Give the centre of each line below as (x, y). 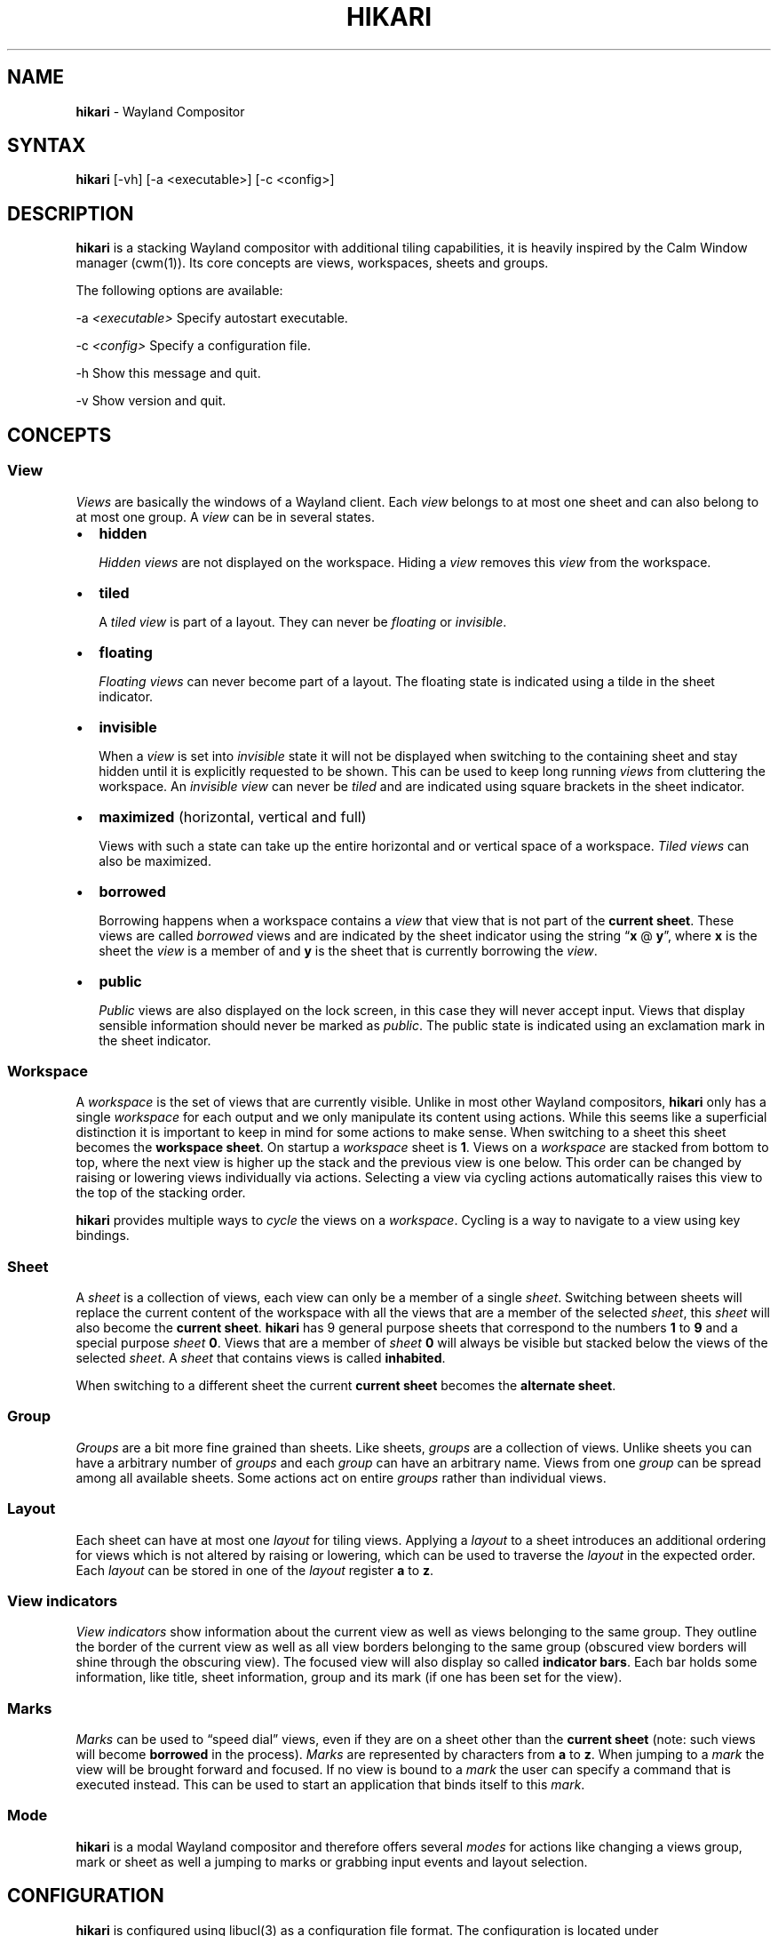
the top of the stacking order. (161, 1193)
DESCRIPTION (71, 213)
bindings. (103, 1236)
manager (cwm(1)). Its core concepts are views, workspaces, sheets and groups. (312, 263)
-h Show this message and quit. (168, 373)
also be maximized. (155, 860)
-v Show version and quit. (151, 401)
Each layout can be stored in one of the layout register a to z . (255, 1570)
